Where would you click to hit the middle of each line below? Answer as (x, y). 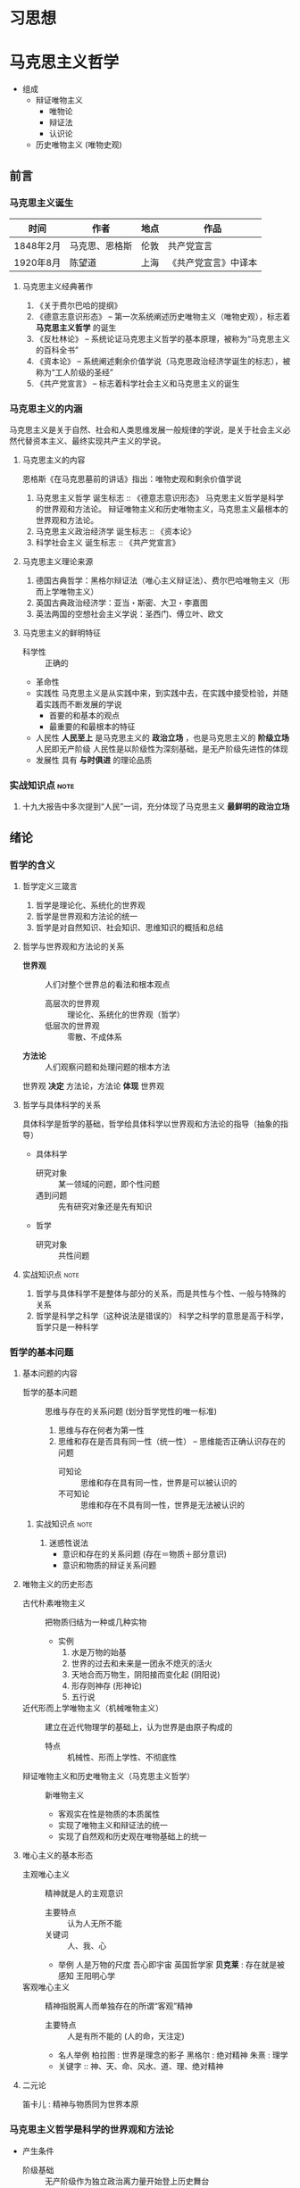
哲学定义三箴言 (50, 886)
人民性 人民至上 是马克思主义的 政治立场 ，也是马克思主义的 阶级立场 (162, 738)
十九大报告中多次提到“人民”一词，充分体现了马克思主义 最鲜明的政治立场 (156, 807)
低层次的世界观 (72, 1026)
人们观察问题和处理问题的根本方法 (107, 1067)
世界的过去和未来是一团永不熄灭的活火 (142, 1664)
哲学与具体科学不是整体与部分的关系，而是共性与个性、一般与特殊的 (161, 1294)
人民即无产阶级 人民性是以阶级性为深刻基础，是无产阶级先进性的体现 (162, 749)
